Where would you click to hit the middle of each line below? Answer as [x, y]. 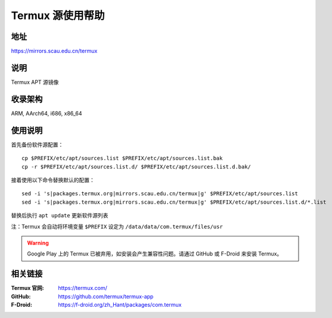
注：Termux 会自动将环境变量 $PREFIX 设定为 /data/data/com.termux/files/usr [117, 226]
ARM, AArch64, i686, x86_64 [47, 113]
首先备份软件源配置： [37, 144]
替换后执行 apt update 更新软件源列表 [60, 216]
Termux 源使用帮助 [58, 15]
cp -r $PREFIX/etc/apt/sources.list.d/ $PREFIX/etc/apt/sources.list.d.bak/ [136, 166]
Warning [38, 243]
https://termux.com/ [83, 288]
